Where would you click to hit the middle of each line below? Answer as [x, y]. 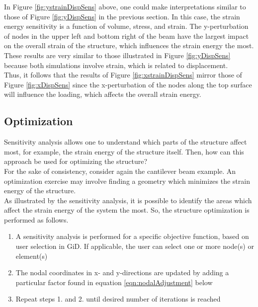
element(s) [32, 256]
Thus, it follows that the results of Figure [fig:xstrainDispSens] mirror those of [123, 75]
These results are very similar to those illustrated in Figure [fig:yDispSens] [117, 55]
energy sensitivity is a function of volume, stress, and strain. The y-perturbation [126, 26]
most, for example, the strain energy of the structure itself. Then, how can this [124, 151]
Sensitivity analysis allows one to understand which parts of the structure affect [126, 142]
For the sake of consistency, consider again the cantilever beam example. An [120, 171]
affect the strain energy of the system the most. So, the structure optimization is [127, 210]
